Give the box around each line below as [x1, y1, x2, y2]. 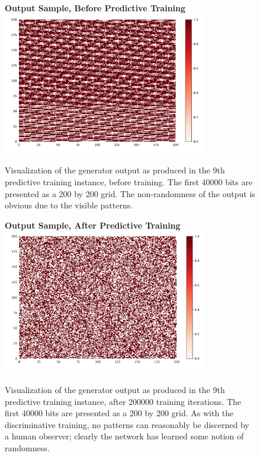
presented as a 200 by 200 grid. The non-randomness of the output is [5, 187, 255, 199]
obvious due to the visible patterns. [5, 199, 133, 211]
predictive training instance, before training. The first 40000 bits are [5, 175, 253, 188]
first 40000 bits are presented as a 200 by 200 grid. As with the [5, 407, 234, 419]
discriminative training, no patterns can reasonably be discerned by [5, 418, 249, 430]
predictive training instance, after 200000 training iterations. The [5, 395, 241, 407]
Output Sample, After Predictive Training [5, 218, 181, 231]
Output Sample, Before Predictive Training [5, 2, 186, 14]
